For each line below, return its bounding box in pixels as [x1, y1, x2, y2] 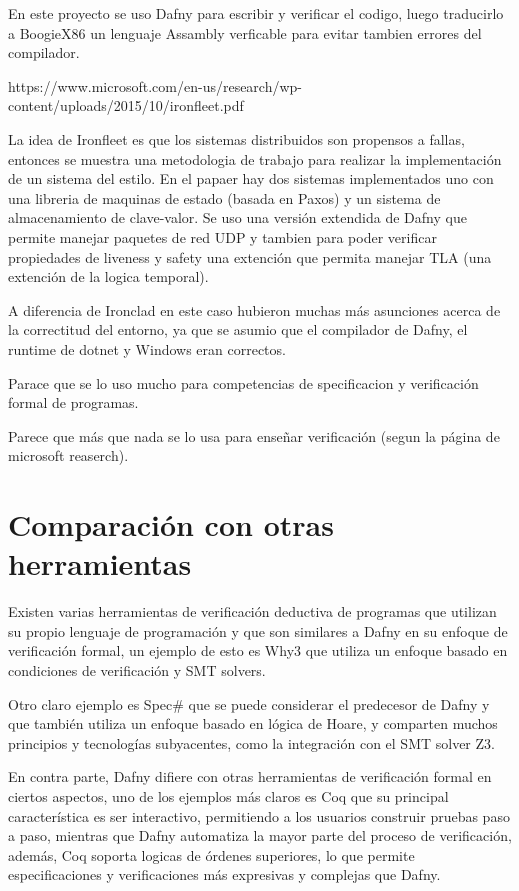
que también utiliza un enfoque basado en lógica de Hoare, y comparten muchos [8, 713, 498, 734]
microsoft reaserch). [8, 445, 129, 466]
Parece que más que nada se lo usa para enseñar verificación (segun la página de [8, 425, 500, 446]
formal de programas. [8, 392, 139, 413]
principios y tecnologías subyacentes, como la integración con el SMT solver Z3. [8, 732, 495, 753]
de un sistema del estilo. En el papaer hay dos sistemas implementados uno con [8, 168, 494, 189]
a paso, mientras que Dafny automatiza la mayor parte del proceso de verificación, [8, 825, 512, 846]
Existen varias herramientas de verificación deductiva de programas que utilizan [8, 601, 497, 622]
